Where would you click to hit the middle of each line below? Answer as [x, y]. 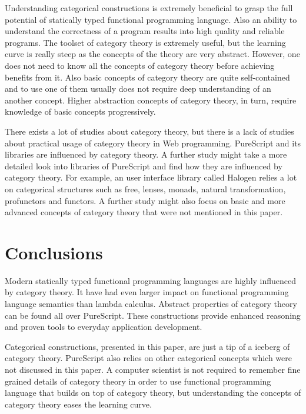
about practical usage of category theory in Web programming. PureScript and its [153, 143]
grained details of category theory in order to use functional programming [138, 381]
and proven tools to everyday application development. [104, 327]
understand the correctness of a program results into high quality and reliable [145, 31]
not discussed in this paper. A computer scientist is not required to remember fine [153, 369]
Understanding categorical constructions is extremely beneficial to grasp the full [149, 8]
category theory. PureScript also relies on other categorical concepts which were [148, 358]
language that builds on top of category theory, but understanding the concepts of [153, 393]
